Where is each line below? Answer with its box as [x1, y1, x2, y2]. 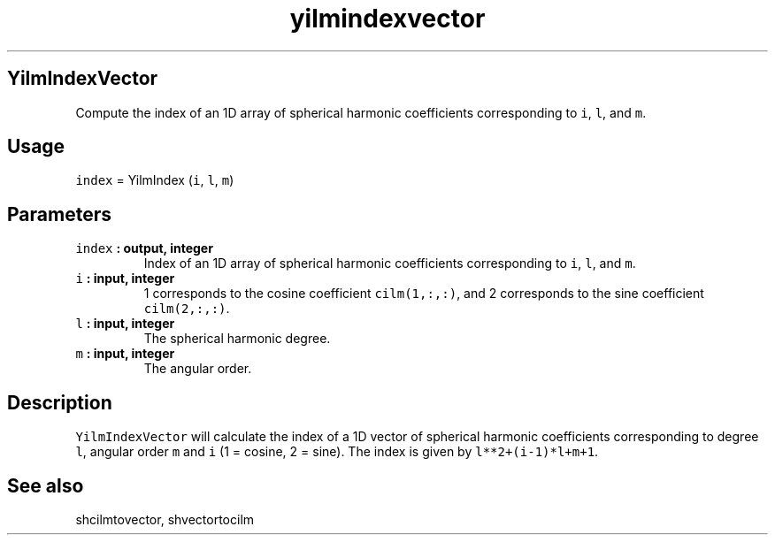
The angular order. [143, 361, 252, 377]
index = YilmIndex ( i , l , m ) [75, 172, 234, 188]
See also [7, 474, 84, 497]
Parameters [7, 202, 111, 225]
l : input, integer [75, 316, 175, 332]
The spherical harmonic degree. [143, 331, 331, 347]
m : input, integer [75, 346, 175, 362]
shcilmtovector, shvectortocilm [75, 511, 255, 527]
